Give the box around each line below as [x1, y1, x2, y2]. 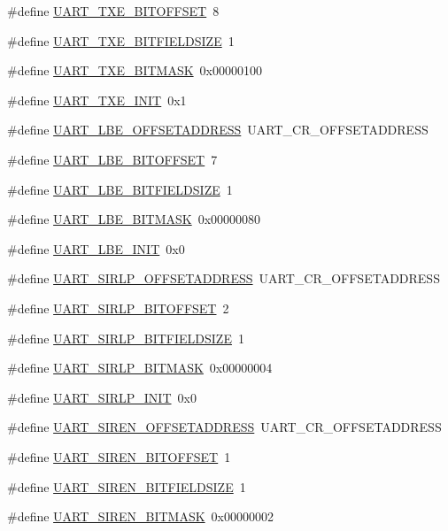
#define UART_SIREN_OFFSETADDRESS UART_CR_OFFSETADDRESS [7, 418, 442, 436]
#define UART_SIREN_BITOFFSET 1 [7, 447, 231, 466]
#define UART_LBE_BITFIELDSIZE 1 [7, 180, 233, 198]
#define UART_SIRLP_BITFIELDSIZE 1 [7, 328, 244, 347]
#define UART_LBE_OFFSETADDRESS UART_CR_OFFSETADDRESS [7, 120, 429, 139]
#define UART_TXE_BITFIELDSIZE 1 [7, 31, 235, 50]
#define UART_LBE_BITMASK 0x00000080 [7, 210, 261, 228]
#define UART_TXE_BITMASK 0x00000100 [7, 61, 262, 80]
